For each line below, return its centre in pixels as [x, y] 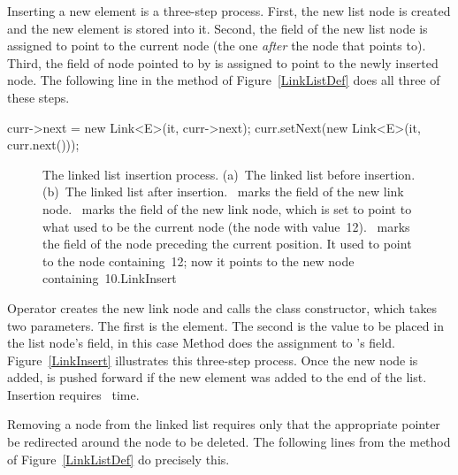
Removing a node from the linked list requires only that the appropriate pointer [224, 424]
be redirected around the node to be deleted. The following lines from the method [229, 442]
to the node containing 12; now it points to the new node [198, 260]
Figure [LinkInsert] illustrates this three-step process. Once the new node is [213, 360]
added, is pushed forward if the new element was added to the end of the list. [217, 377]
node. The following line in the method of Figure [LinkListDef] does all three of [224, 80]
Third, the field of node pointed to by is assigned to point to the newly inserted [223, 62]
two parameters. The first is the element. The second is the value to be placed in [225, 325]
